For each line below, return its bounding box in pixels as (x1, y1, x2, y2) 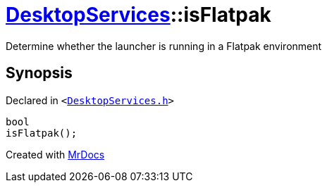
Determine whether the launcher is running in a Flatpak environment (6, 39, 322, 52)
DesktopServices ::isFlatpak (6, 3, 271, 27)
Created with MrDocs (6, 148, 105, 161)
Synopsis (6, 64, 73, 82)
